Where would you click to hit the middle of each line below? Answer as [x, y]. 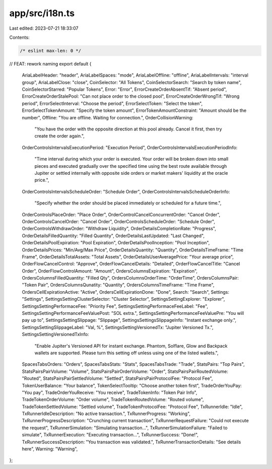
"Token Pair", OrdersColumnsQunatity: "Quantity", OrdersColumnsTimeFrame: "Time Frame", [118, 285]
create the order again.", [60, 136]
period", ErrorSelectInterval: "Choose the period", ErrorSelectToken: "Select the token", [112, 103]
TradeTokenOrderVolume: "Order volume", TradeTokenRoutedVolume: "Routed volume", [113, 399]
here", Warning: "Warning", [50, 449]
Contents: [19, 37]
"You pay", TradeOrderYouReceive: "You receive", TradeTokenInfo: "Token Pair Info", [110, 392]
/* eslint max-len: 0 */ [51, 51]
